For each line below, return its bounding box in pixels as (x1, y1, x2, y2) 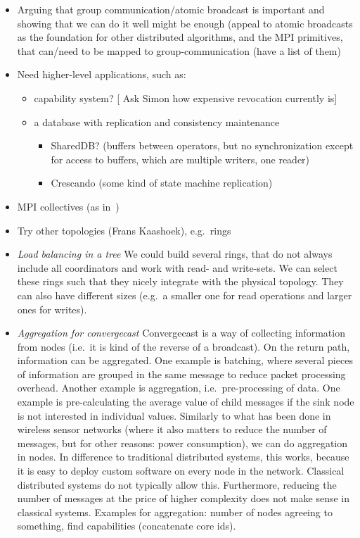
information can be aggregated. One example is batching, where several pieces (17, 353, 353, 368)
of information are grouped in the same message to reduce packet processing (17, 366, 346, 381)
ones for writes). (17, 301, 87, 316)
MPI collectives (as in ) (17, 199, 120, 213)
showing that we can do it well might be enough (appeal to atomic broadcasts (17, 15, 353, 30)
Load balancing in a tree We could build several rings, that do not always (17, 246, 333, 261)
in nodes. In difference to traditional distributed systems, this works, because (17, 449, 349, 464)
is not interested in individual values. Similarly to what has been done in (17, 408, 331, 423)
